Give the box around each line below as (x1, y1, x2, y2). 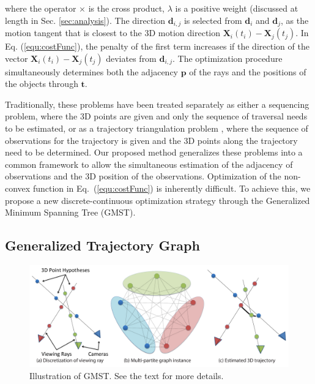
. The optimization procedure (172, 51, 283, 64)
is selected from (183, 13, 242, 26)
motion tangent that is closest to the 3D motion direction (5, 26, 221, 39)
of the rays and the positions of (189, 65, 306, 78)
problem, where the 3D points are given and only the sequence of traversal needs (5, 110, 308, 122)
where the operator (5, 2, 76, 14)
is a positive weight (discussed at (175, 2, 298, 14)
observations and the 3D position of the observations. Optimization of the (5, 170, 281, 183)
